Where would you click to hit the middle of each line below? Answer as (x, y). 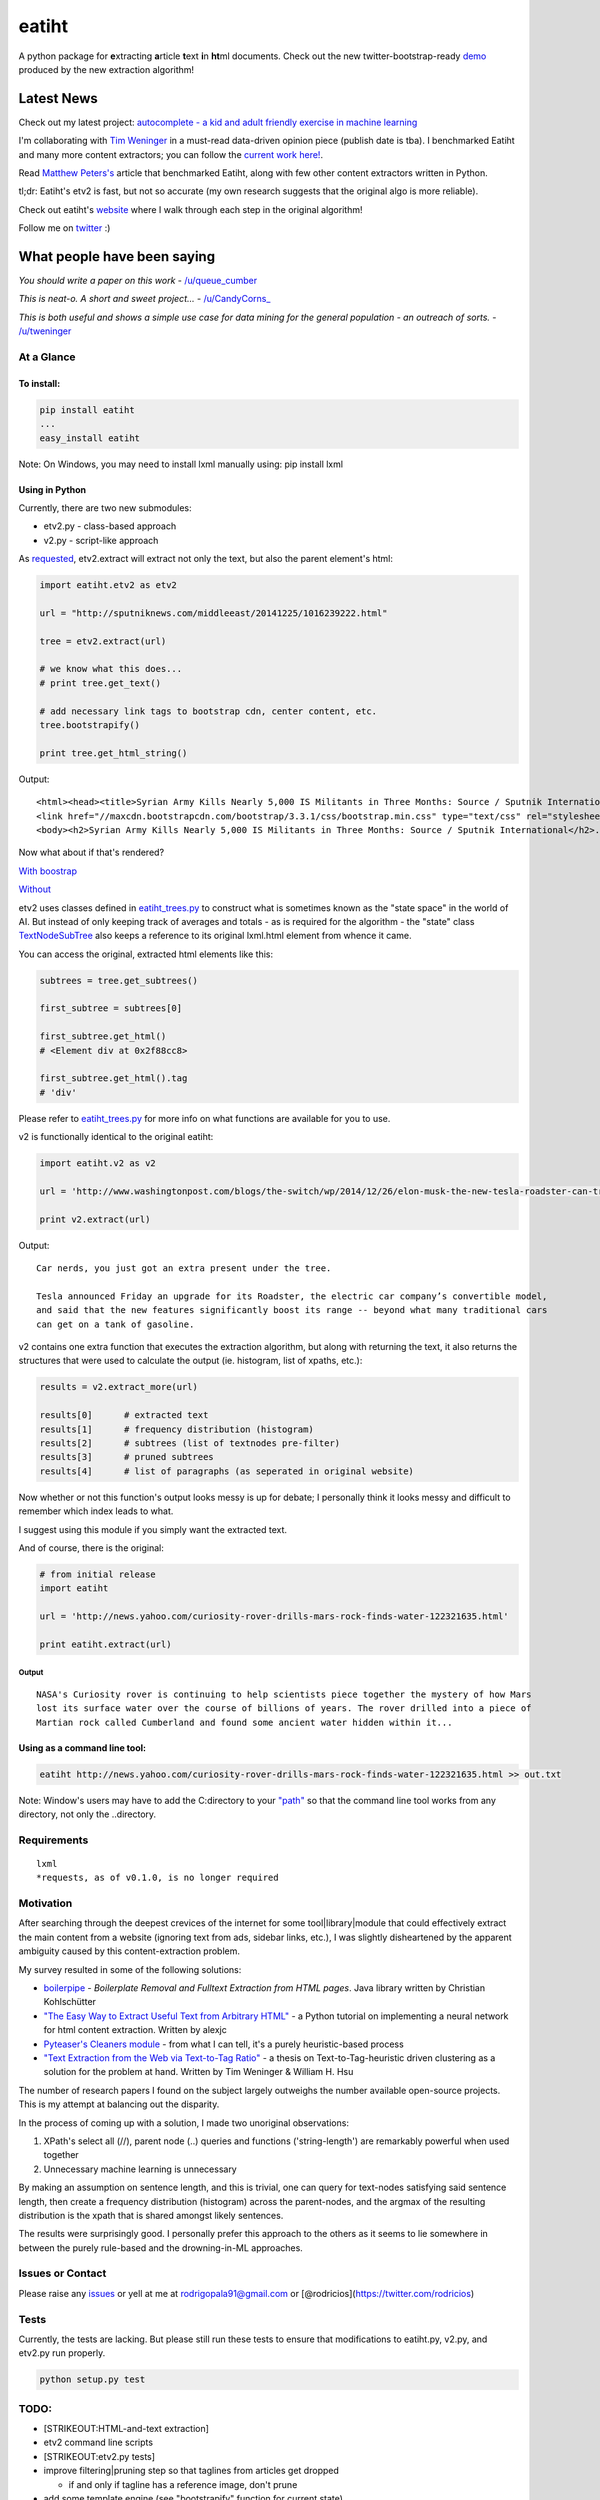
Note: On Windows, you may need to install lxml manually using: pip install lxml (181, 464)
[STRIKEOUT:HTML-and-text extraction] (126, 2429)
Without (35, 889)
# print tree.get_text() (100, 683)
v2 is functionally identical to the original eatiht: (116, 1137)
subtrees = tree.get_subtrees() (119, 980)
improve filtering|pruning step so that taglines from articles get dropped (191, 2471)
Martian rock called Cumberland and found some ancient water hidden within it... (244, 1722)
